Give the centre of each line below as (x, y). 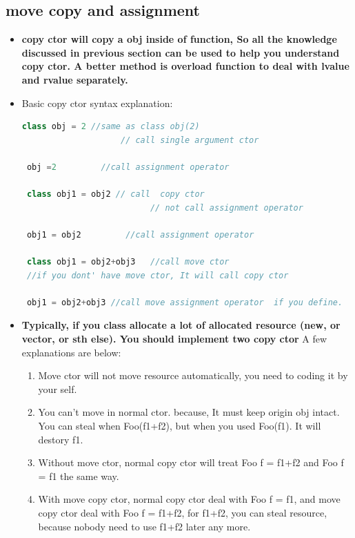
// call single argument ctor (190, 140)
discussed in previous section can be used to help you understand (181, 52)
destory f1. (61, 439)
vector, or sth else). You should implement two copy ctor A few (174, 339)
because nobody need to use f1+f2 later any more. (144, 526)
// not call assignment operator (226, 208)
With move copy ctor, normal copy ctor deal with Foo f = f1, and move (189, 499)
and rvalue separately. (75, 79)
